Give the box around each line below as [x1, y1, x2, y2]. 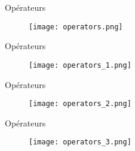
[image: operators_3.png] [29, 138, 131, 147]
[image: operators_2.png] [29, 99, 131, 108]
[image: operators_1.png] [29, 61, 131, 70]
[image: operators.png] [29, 22, 123, 31]
